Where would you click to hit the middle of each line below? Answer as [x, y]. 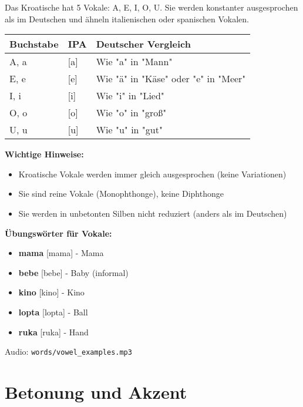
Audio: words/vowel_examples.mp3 [68, 351]
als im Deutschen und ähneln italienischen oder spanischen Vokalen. [127, 18]
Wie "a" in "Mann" [134, 62]
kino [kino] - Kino [51, 292]
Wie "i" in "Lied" [130, 96]
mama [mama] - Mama [61, 253]
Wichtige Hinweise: [44, 154]
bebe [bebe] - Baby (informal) [73, 272]
